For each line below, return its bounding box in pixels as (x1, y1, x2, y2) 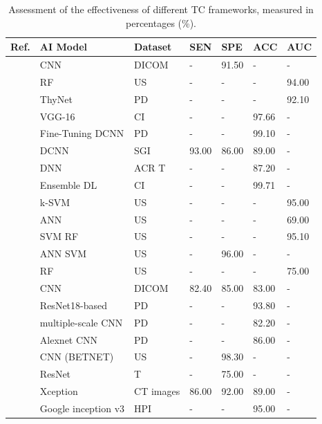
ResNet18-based (39, 297, 108, 312)
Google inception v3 (39, 400, 125, 415)
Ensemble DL (39, 177, 97, 192)
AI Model (39, 39, 88, 54)
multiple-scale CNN (39, 315, 123, 329)
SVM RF (39, 229, 79, 243)
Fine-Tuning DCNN (39, 126, 124, 140)
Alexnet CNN (39, 332, 98, 347)
